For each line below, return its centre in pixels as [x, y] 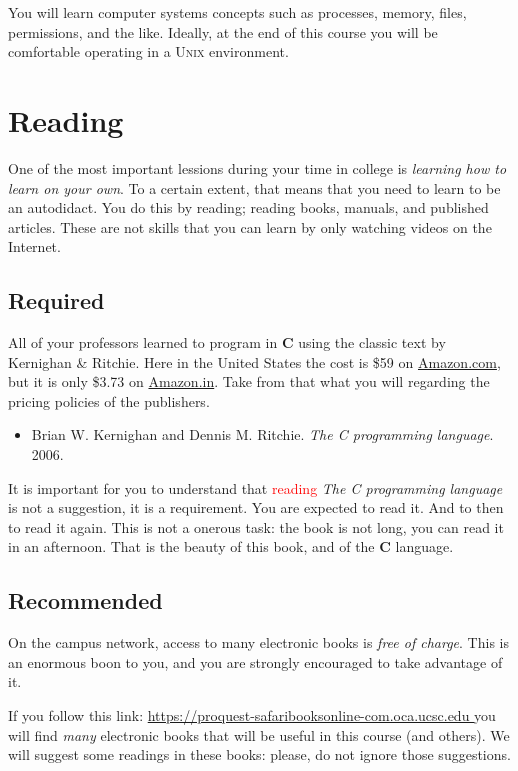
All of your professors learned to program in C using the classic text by [227, 342]
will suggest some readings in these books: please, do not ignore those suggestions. [259, 754]
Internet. [34, 246]
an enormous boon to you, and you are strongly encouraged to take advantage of [255, 661]
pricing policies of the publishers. [109, 400]
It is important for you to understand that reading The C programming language [255, 487]
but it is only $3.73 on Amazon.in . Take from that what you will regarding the [249, 381]
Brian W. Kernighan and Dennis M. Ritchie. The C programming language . [262, 434]
